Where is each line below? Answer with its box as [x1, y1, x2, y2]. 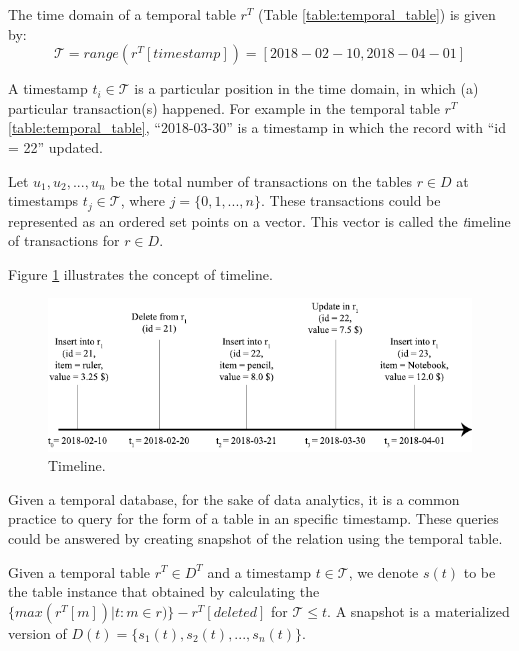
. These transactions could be [260, 190, 441, 211]
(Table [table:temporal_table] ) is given [258, 4, 496, 24]
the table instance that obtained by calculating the [8, 581, 320, 602]
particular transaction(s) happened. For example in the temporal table [8, 97, 440, 118]
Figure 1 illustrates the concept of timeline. [8, 263, 273, 284]
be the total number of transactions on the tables [110, 170, 412, 191]
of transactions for [8, 230, 120, 251]
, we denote [348, 561, 419, 582]
